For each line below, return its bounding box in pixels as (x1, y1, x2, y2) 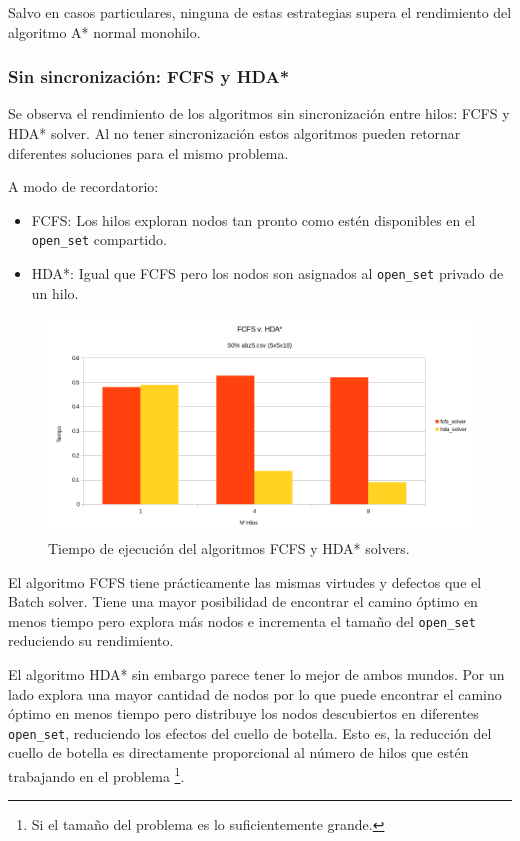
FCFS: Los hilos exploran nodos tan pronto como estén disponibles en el (31, 209, 476, 230)
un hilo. (31, 282, 79, 303)
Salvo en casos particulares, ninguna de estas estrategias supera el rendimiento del (8, 2, 512, 22)
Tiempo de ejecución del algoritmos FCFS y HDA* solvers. (48, 538, 410, 559)
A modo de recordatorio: (8, 176, 159, 197)
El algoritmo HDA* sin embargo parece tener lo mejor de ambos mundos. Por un (8, 664, 505, 685)
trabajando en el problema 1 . (8, 763, 185, 786)
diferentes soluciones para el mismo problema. (8, 142, 289, 163)
